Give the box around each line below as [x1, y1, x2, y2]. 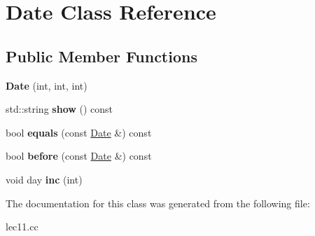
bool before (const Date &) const [6, 148, 152, 163]
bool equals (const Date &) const [6, 125, 152, 139]
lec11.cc [6, 219, 38, 234]
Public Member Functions [6, 45, 197, 67]
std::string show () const [6, 102, 113, 116]
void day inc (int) [6, 172, 83, 186]
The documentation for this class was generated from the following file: [6, 195, 310, 210]
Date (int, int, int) [6, 78, 87, 92]
